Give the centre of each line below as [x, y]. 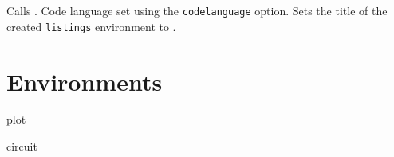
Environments [85, 81]
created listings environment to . [91, 26]
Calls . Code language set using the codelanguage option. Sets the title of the [197, 10]
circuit [22, 146]
